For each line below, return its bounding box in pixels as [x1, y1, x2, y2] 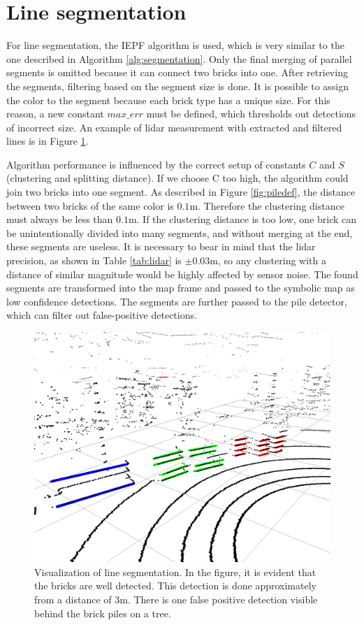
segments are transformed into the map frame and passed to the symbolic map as [6, 280, 355, 295]
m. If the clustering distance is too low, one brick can [128, 212, 357, 227]
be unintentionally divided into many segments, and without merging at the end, [6, 225, 353, 240]
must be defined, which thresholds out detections [146, 106, 356, 121]
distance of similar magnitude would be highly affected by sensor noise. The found [6, 266, 358, 281]
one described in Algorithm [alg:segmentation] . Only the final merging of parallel [6, 51, 352, 66]
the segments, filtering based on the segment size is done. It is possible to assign [6, 78, 349, 93]
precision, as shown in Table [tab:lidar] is [6, 253, 182, 268]
